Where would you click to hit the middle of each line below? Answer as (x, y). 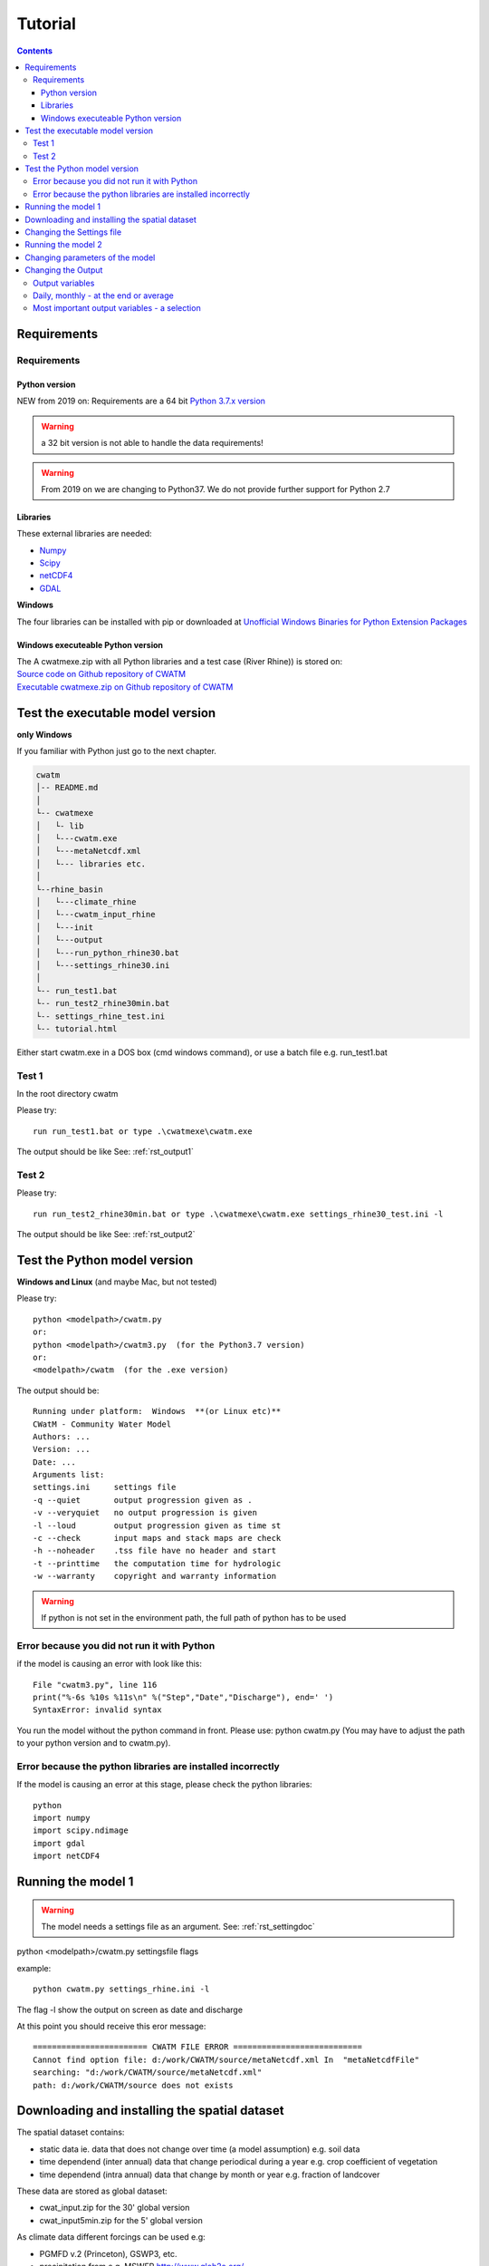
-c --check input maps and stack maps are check (157, 1538)
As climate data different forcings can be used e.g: (111, 2237)
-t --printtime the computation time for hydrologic (157, 1563)
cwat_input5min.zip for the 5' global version (121, 2220)
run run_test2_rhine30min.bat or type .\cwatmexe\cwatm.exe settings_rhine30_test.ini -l (238, 1214)
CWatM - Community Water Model (102, 1424)
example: (34, 1968)
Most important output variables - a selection (117, 308)
